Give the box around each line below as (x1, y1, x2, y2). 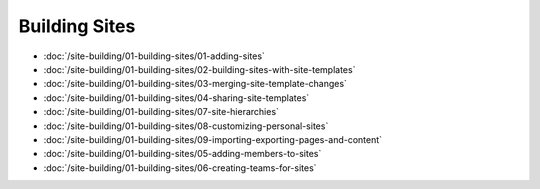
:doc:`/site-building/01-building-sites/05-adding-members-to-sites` (43, 148, 322, 160)
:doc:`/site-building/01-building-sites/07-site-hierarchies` (43, 106, 280, 118)
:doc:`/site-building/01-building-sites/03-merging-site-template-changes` (43, 78, 347, 90)
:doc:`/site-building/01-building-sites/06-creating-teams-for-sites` (43, 161, 317, 174)
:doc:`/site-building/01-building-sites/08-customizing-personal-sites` (43, 120, 329, 132)
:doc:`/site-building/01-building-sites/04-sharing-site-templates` (43, 91, 310, 104)
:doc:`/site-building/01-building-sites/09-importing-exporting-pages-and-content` (43, 133, 383, 145)
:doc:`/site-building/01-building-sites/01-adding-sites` (43, 50, 265, 62)
